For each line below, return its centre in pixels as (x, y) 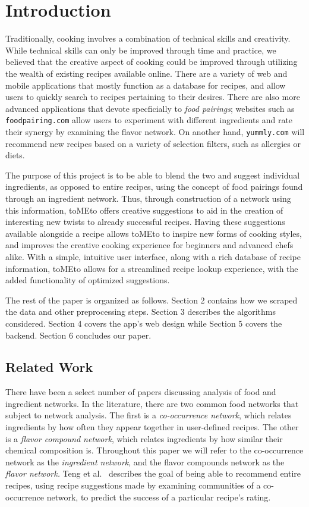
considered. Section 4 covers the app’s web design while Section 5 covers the (144, 323)
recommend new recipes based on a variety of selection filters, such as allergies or (153, 143)
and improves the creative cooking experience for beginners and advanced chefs (149, 245)
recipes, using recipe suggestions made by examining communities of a (133, 485)
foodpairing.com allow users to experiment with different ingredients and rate (149, 120)
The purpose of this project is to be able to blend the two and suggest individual (153, 175)
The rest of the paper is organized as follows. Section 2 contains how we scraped (152, 300)
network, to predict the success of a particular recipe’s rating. (159, 497)
